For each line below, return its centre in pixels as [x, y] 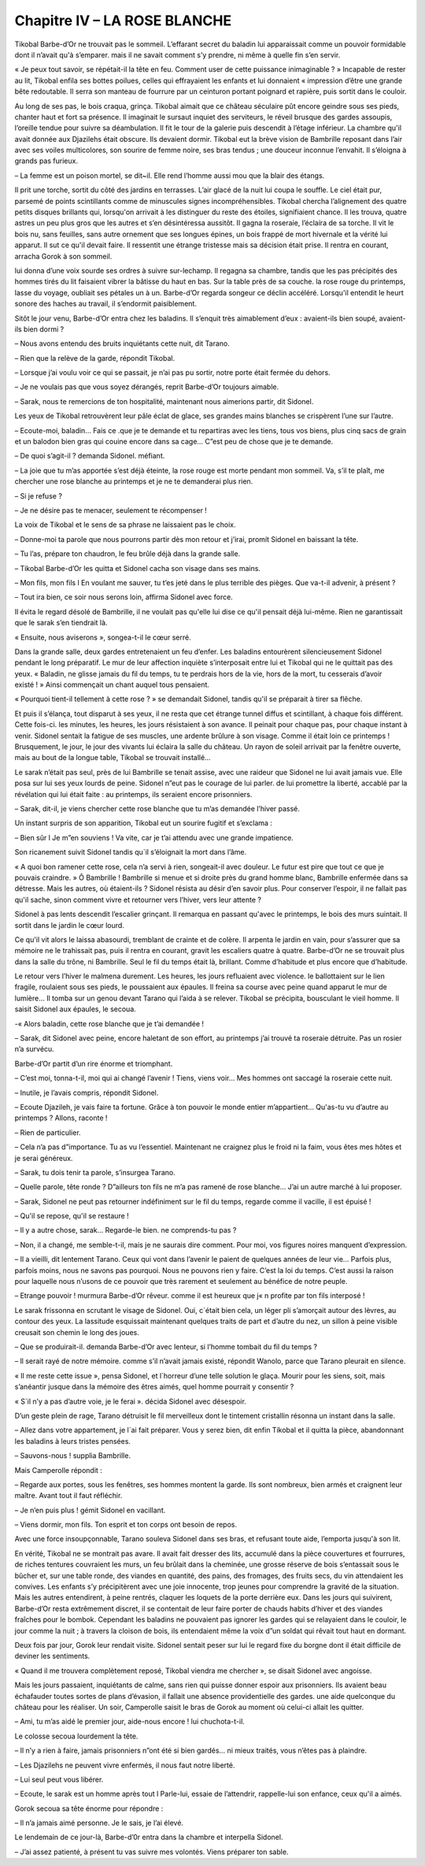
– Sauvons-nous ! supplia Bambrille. [73, 1456]
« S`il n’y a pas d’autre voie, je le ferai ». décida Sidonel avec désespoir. [131, 1401]
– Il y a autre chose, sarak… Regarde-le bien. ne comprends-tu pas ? [126, 1230]
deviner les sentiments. [52, 1656]
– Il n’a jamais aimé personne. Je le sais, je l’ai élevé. [99, 1823]
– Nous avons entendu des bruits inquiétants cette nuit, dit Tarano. [122, 343]
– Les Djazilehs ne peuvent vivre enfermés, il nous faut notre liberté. [125, 1765]
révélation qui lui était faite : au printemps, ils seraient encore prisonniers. [133, 794]
